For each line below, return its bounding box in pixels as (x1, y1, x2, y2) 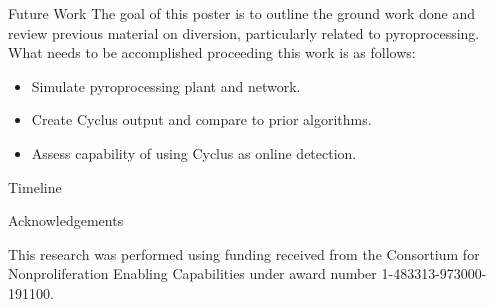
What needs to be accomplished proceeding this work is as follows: (8, 42, 416, 63)
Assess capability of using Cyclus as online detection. (31, 142, 357, 163)
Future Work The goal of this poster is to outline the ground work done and (8, 3, 475, 23)
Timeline (8, 176, 62, 197)
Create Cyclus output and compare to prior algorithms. (31, 109, 372, 130)
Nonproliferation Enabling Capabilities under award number (8, 263, 377, 284)
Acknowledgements (8, 210, 124, 231)
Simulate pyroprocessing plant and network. (31, 75, 301, 96)
